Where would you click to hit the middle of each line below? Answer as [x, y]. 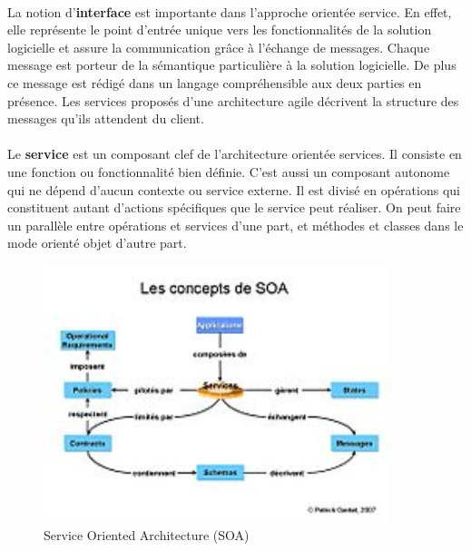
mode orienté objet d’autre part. [97, 243]
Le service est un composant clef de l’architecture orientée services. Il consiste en [235, 154]
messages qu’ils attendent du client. [106, 118]
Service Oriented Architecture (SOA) [147, 534]
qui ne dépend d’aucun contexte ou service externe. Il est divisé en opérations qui [234, 189]
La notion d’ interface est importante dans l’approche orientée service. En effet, [230, 11]
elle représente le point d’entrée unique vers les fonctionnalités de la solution [220, 30]
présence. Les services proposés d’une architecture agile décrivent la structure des [233, 100]
